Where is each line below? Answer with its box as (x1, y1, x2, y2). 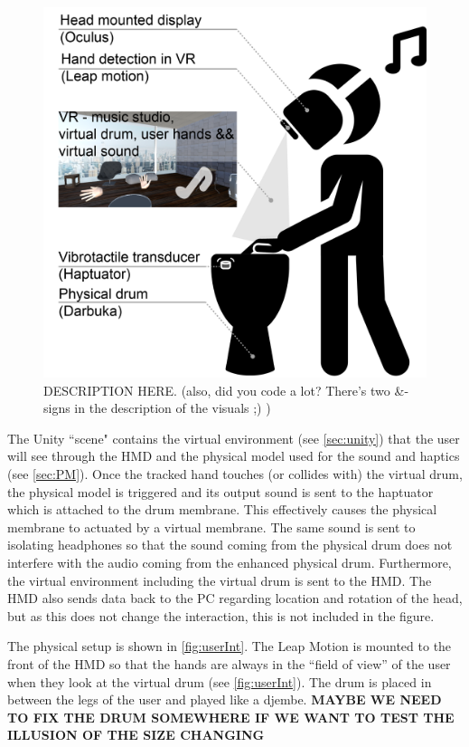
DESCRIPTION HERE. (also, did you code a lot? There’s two (43, 380, 390, 399)
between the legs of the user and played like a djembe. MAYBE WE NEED (7, 690, 442, 709)
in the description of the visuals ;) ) (74, 398, 271, 417)
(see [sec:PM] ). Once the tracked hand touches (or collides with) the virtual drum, (7, 464, 463, 484)
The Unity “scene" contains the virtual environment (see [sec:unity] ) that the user (7, 428, 460, 447)
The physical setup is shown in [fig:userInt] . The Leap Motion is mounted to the (7, 637, 452, 656)
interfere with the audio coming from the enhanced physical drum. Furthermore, (7, 553, 452, 572)
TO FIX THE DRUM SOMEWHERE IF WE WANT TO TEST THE (7, 707, 455, 726)
